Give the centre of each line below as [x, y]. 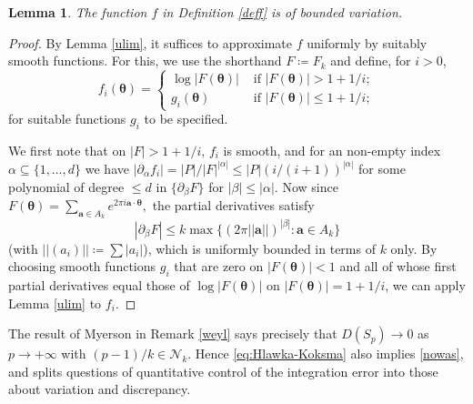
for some [382, 168]
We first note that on [67, 150]
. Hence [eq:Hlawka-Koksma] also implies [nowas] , [326, 353]
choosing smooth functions [82, 266]
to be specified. [186, 119]
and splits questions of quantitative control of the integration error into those [223, 371]
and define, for [371, 61]
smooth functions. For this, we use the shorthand [145, 61]
